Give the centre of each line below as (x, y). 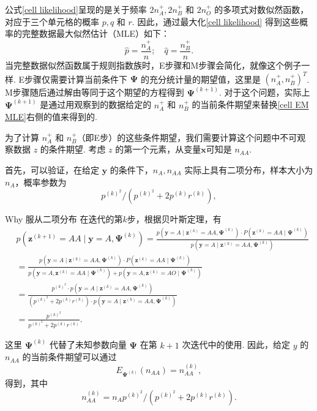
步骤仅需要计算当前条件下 (76, 79)
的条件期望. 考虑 (73, 149)
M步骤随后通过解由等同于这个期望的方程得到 (95, 92)
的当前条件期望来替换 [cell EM (250, 104)
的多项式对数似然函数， (262, 9)
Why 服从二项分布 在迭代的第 (64, 219)
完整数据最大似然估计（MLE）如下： (96, 33)
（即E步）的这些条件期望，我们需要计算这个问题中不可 (187, 137)
